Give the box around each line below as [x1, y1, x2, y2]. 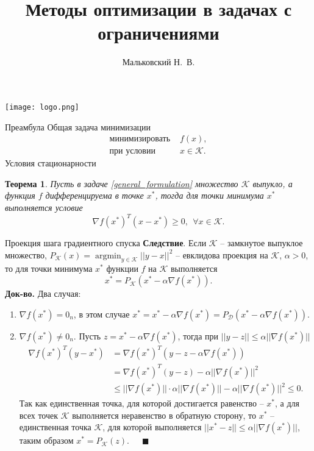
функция [5, 189, 35, 202]
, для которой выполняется [102, 421, 202, 433]
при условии [109, 147, 155, 156]
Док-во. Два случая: [5, 287, 81, 300]
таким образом [19, 434, 74, 447]
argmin [95, 251, 121, 260]
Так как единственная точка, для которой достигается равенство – [19, 397, 264, 410]
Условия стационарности [5, 157, 96, 169]
